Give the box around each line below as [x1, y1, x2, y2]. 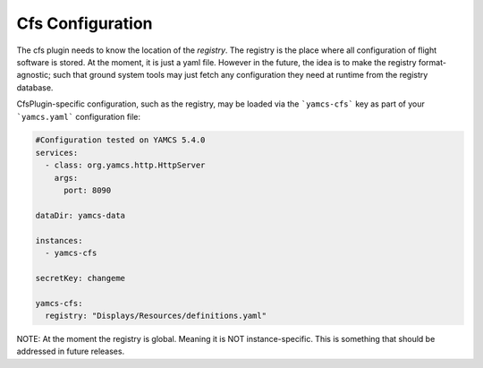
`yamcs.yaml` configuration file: [16, 111, 141, 122]
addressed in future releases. [16, 346, 125, 357]
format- [418, 56, 447, 67]
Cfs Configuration [16, 13, 153, 33]
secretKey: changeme [35, 273, 125, 283]
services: [35, 148, 79, 158]
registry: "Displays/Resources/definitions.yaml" [45, 310, 267, 321]
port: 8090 [64, 185, 112, 196]
